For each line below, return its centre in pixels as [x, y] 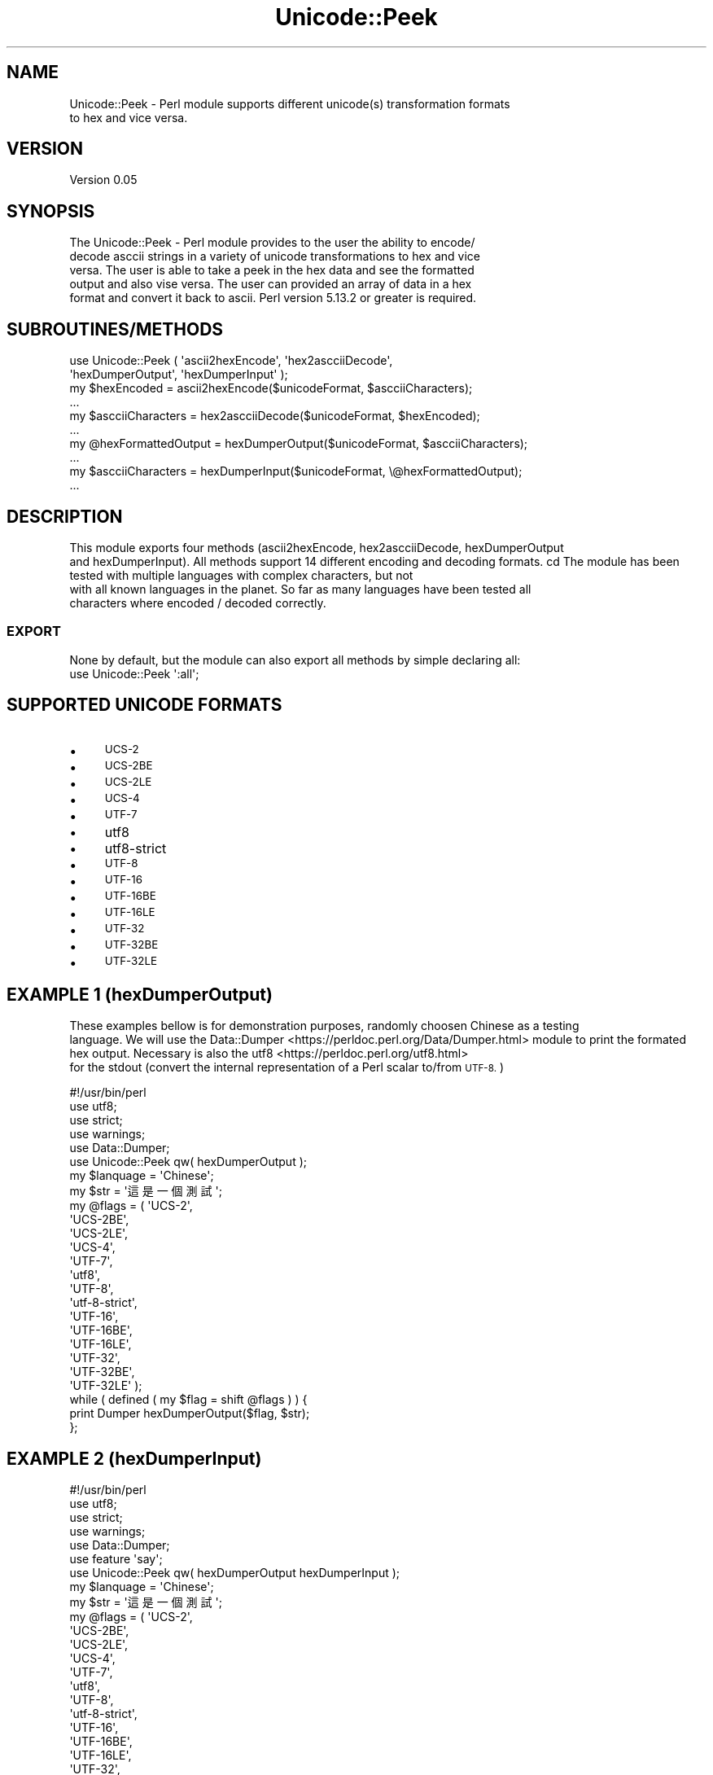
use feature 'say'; [116, 1559]
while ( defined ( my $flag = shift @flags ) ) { [188, 1400]
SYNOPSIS [51, 211]
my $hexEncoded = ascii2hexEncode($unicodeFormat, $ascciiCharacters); [271, 388]
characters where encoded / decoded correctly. [198, 603]
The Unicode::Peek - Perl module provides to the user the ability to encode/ [272, 243]
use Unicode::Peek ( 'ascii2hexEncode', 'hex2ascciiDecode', [231, 361]
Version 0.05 [103, 180]
